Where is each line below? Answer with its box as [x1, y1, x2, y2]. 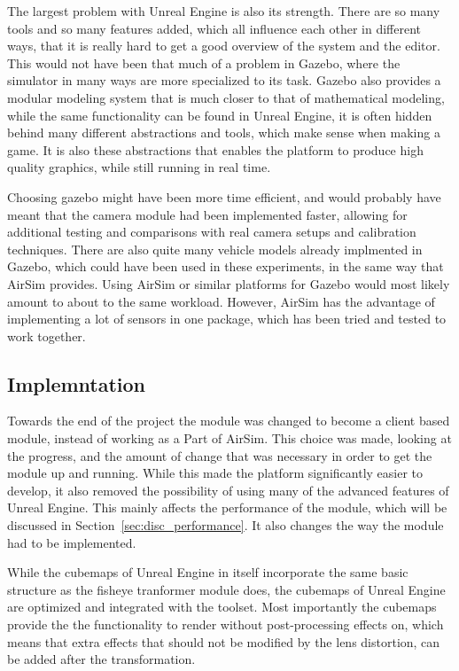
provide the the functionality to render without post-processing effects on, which [7, 615, 444, 634]
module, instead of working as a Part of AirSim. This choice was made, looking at [7, 429, 452, 448]
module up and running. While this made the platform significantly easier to [7, 464, 424, 482]
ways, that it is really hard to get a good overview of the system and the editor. [7, 36, 440, 55]
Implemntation [7, 370, 146, 397]
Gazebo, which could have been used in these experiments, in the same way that [7, 257, 444, 276]
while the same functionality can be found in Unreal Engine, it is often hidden [7, 105, 432, 124]
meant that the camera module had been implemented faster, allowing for [7, 205, 408, 223]
